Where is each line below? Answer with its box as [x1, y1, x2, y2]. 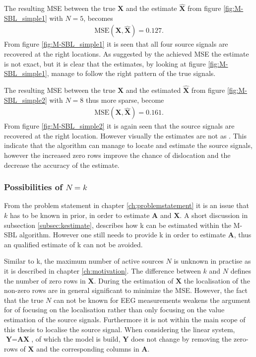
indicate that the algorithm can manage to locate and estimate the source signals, [4, 140, 253, 150]
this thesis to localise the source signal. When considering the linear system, [4, 324, 235, 334]
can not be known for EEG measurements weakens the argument [53, 294, 251, 305]
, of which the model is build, [31, 334, 121, 344]
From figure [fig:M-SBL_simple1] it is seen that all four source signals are [4, 39, 228, 49]
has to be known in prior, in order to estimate [9, 210, 150, 220]
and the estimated [126, 85, 181, 95]
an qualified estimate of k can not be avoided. [4, 239, 143, 249]
